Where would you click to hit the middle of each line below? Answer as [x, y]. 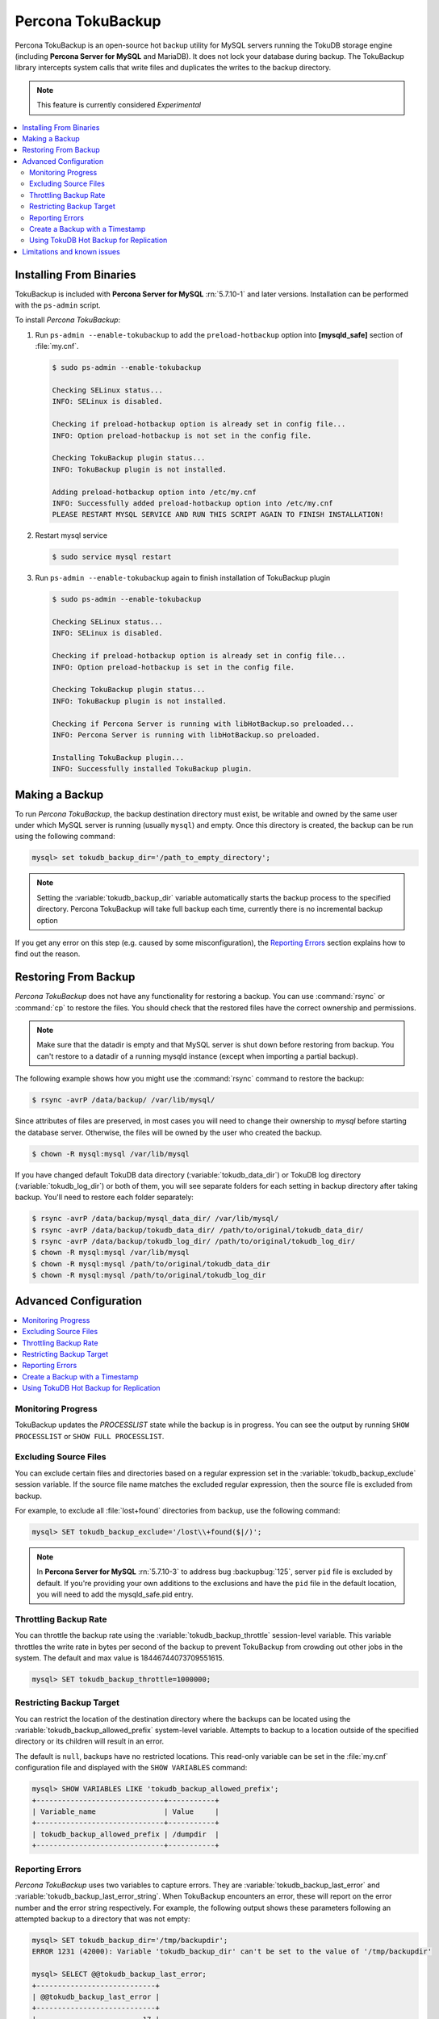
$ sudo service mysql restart [112, 557]
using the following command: [65, 837]
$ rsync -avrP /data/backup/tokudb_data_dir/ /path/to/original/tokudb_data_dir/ [198, 1230]
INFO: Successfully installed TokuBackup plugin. [152, 769]
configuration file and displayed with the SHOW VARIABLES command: [131, 1768]
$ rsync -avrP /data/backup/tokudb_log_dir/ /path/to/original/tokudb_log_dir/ [194, 1241]
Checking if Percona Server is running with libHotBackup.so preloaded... [203, 724]
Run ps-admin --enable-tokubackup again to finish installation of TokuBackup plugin [183, 578]
